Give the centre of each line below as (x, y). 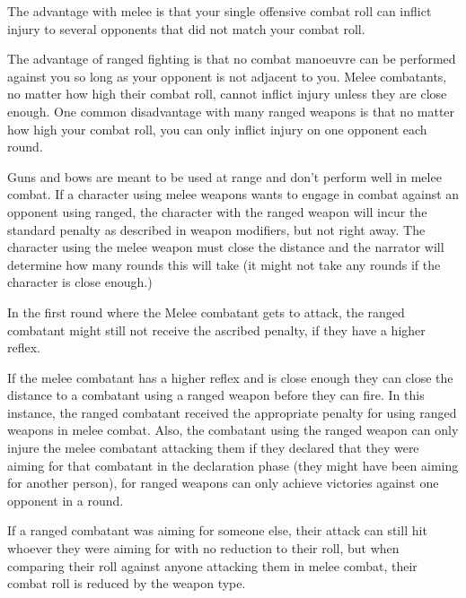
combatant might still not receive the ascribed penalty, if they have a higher (216, 329)
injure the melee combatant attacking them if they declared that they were (213, 448)
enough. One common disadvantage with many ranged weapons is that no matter (231, 111)
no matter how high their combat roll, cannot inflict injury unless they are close (227, 94)
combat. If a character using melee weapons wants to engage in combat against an (233, 194)
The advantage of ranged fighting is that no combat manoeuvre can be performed (232, 59)
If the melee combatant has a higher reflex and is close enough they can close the (230, 377)
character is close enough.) (80, 282)
